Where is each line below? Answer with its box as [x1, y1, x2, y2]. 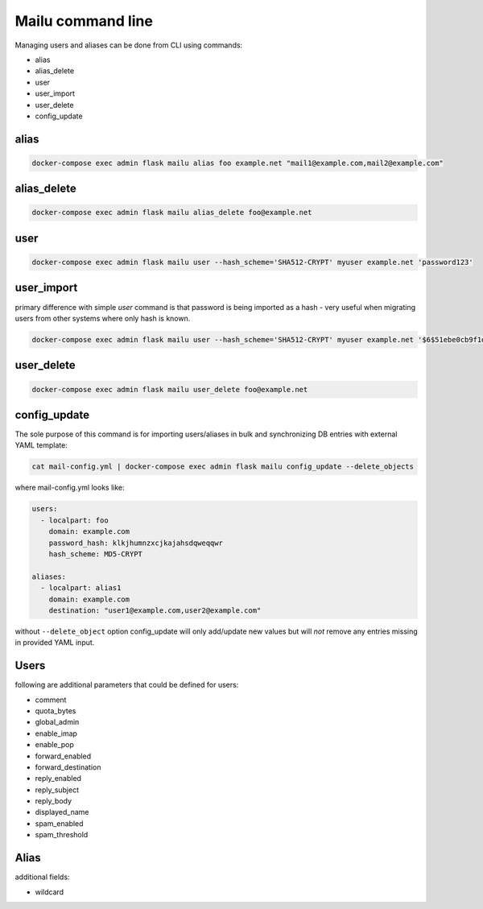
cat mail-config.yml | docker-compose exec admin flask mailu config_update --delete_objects [31, 462, 415, 471]
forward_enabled [35, 751, 92, 761]
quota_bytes [35, 705, 76, 716]
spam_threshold [35, 830, 89, 840]
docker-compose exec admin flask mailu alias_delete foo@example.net [31, 208, 312, 217]
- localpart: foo [40, 515, 109, 525]
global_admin [35, 717, 80, 727]
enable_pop [35, 740, 74, 750]
